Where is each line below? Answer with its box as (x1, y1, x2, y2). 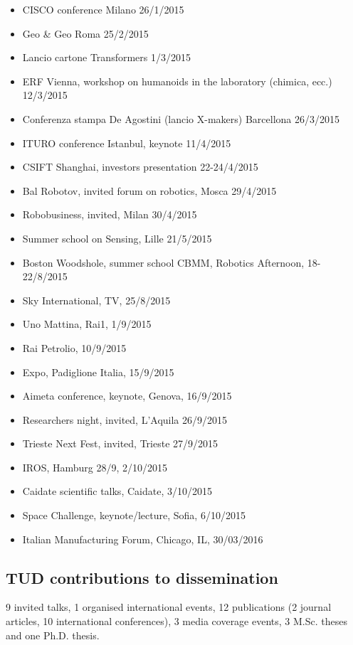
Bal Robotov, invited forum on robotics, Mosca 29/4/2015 (22, 183, 277, 198)
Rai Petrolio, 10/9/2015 (22, 340, 127, 355)
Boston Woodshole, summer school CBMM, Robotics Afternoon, (22, 255, 305, 270)
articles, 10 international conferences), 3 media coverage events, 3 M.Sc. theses (6, 614, 347, 629)
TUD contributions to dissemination (6, 566, 278, 588)
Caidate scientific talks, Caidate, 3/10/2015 (22, 484, 212, 499)
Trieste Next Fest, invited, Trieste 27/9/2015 (22, 436, 218, 451)
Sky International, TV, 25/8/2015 (22, 292, 171, 307)
